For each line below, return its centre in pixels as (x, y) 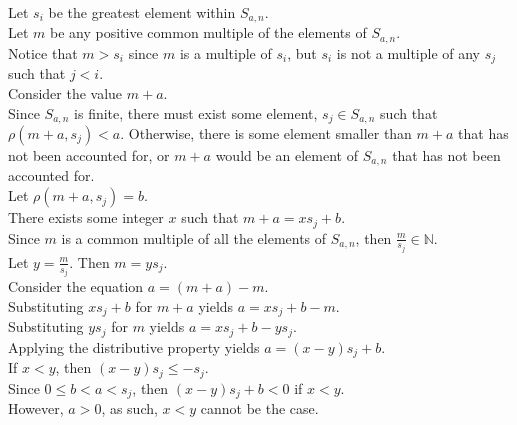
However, (36, 408)
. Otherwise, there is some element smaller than (266, 133)
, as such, (129, 408)
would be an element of (286, 155)
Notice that (43, 52)
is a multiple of (225, 52)
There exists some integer (86, 217)
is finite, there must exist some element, (196, 112)
